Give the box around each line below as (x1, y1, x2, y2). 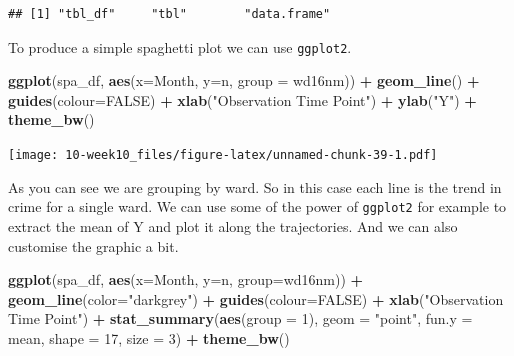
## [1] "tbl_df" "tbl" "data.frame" (8, 7, 331, 21)
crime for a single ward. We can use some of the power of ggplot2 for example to (8, 196, 507, 217)
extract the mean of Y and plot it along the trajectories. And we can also (8, 215, 458, 236)
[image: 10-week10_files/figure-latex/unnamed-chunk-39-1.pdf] (8, 148, 438, 163)
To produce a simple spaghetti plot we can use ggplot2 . (8, 36, 352, 57)
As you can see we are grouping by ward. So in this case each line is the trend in (8, 176, 502, 197)
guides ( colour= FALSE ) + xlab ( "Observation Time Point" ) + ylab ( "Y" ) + (8, 89, 477, 110)
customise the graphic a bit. (8, 235, 179, 256)
